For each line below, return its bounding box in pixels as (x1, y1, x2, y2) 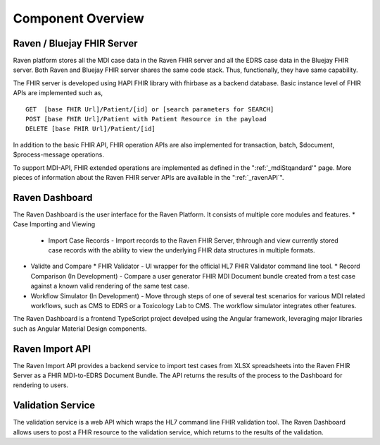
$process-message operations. (13, 150, 105, 159)
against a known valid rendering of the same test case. (30, 282, 190, 291)
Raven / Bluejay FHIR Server (13, 37, 138, 49)
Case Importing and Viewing (13, 220, 96, 228)
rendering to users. (13, 381, 69, 389)
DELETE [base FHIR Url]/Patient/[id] (25, 125, 156, 133)
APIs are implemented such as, (13, 89, 103, 97)
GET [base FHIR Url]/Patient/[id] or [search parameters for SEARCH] (25, 105, 274, 113)
